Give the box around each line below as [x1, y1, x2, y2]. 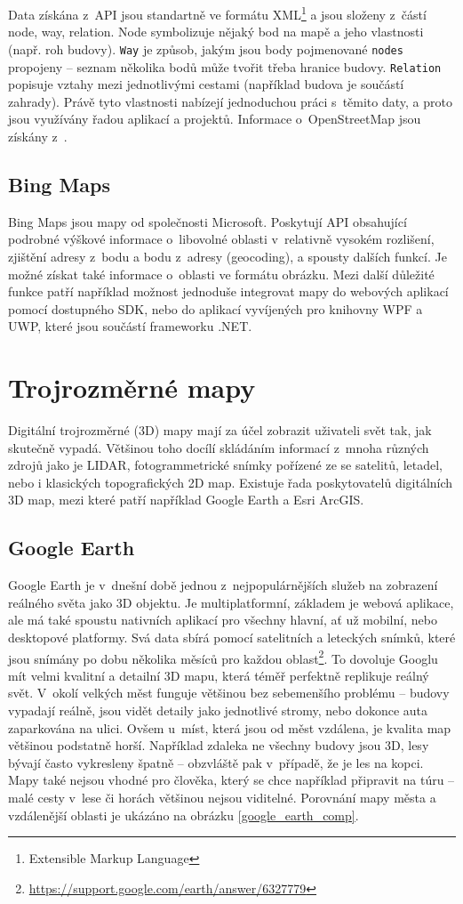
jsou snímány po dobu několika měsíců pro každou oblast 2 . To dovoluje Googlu [8, 646, 438, 667]
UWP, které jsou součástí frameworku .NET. [8, 317, 252, 335]
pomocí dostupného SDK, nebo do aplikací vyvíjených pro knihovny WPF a [8, 299, 423, 318]
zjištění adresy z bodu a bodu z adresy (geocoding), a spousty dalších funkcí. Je [8, 246, 447, 265]
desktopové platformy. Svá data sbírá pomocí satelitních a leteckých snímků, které [8, 627, 456, 646]
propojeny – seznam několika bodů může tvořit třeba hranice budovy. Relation [8, 57, 442, 76]
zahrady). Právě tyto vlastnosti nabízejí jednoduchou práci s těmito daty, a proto [8, 92, 452, 110]
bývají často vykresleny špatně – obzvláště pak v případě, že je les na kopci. [8, 753, 424, 771]
